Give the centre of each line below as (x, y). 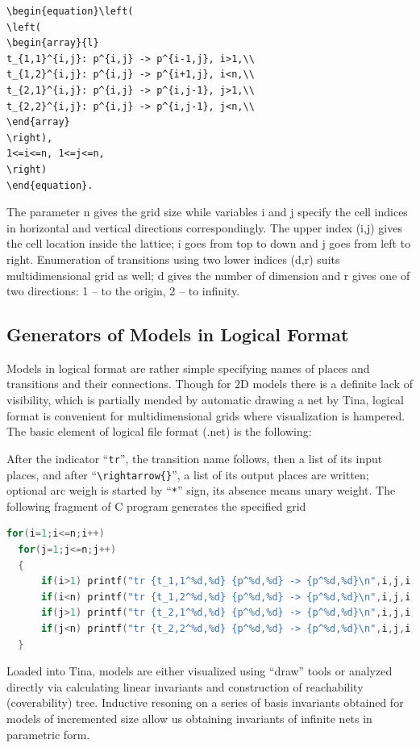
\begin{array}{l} (53, 43)
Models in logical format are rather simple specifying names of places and (188, 368)
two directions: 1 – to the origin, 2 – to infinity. (123, 291)
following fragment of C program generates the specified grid (156, 506)
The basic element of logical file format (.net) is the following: (159, 431)
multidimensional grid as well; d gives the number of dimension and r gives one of (208, 275)
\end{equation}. (50, 185)
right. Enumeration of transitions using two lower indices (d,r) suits (173, 259)
